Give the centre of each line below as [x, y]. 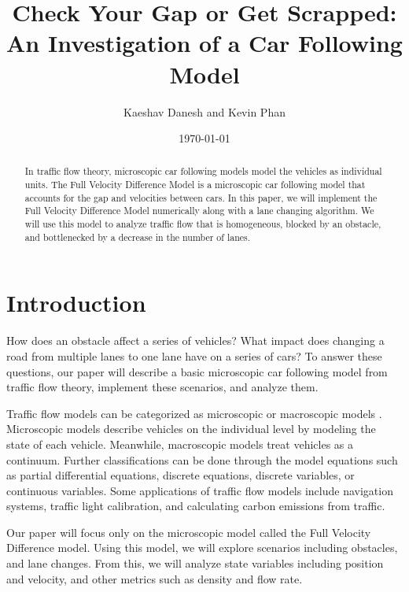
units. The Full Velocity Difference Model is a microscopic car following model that [195, 185]
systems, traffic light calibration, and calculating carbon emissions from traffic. [196, 506]
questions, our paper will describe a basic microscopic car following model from [197, 371]
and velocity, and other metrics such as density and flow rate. [155, 578]
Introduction [76, 303]
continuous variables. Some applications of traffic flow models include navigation [200, 490]
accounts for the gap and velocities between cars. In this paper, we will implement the [201, 197]
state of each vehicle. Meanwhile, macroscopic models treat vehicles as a [180, 444]
